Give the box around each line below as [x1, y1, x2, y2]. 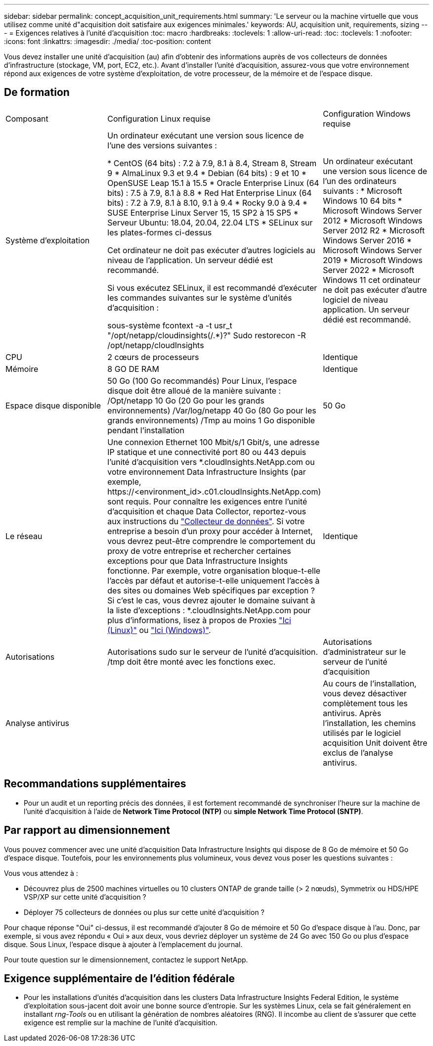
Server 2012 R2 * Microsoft [323, 225, 425, 235]
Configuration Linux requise [107, 113, 211, 124]
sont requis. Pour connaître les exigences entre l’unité [107, 496, 307, 506]
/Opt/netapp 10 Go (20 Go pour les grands [107, 395, 264, 406]
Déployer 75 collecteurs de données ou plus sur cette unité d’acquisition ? [24, 908, 264, 916]
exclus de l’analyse [323, 747, 393, 758]
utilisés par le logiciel [323, 728, 401, 738]
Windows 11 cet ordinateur [323, 274, 421, 285]
